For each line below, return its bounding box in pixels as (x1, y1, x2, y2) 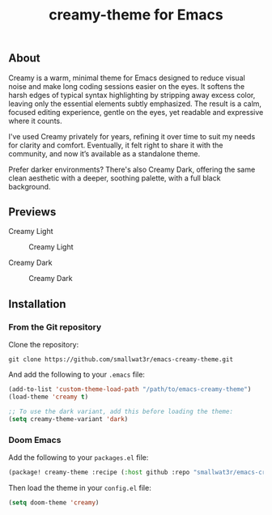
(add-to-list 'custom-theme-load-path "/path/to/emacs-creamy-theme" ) (8, 385, 252, 394)
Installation (8, 297, 66, 311)
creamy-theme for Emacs (48, 6, 224, 24)
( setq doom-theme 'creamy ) (8, 498, 100, 507)
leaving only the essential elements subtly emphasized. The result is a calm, (8, 99, 261, 109)
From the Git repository (8, 321, 102, 333)
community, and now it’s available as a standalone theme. (8, 148, 201, 159)
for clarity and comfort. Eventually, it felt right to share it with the (8, 140, 223, 150)
